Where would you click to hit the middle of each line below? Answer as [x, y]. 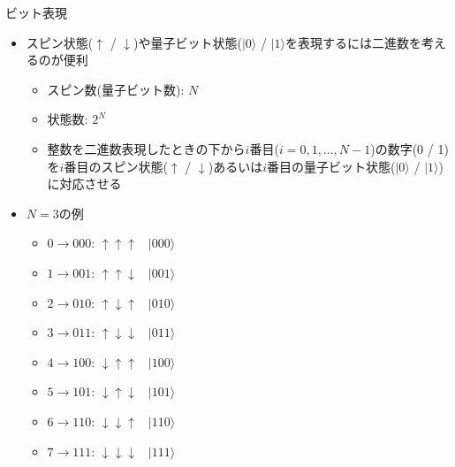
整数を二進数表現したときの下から [146, 148]
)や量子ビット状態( [188, 42]
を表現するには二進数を [353, 42]
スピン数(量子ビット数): [116, 89]
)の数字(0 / [402, 148]
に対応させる [84, 184]
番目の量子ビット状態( [331, 166]
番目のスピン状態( [116, 166]
